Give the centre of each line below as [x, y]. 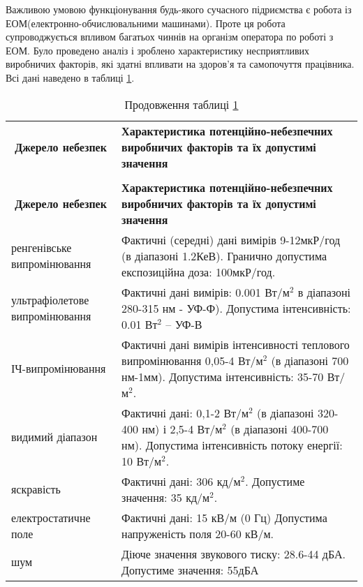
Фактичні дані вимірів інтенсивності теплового [236, 344]
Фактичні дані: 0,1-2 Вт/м [185, 413]
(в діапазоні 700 [310, 360]
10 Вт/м [142, 461]
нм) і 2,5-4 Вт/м [182, 429]
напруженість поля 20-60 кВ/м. [198, 533]
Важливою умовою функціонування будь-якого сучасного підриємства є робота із [179, 9]
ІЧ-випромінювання [59, 369]
